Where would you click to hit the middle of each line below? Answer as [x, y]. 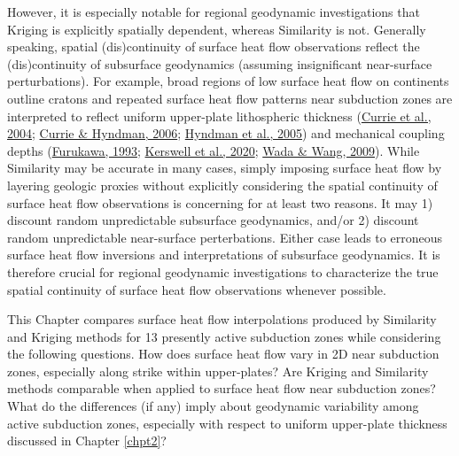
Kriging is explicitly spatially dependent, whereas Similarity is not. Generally [217, 29]
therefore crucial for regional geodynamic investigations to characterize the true [223, 271]
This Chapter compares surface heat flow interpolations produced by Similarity [222, 319]
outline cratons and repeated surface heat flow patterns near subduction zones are [230, 98]
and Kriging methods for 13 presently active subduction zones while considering [224, 336]
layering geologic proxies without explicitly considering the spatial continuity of [222, 185]
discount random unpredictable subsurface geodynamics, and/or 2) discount [213, 220]
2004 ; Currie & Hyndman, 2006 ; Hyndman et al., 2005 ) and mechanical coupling [226, 133]
